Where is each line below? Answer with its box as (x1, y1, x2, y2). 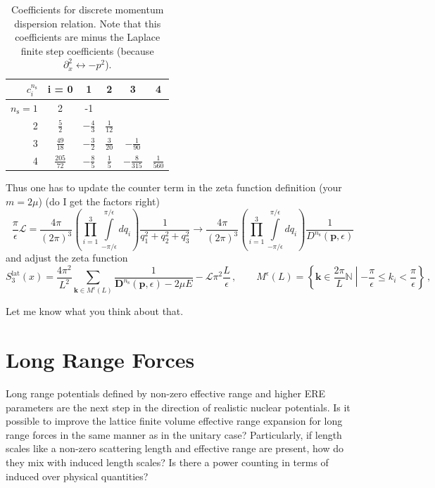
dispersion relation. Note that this (14, 15, 161, 30)
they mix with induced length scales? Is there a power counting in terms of (6, 455, 329, 470)
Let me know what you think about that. (6, 304, 184, 319)
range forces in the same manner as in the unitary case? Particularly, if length (6, 427, 342, 442)
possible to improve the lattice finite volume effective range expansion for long (6, 413, 343, 428)
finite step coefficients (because (20, 43, 154, 58)
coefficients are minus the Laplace (15, 30, 160, 44)
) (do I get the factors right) (38, 194, 160, 209)
